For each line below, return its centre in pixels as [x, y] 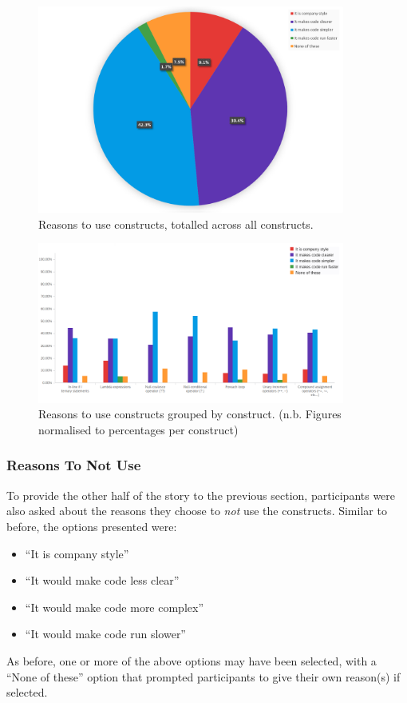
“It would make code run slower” [105, 634]
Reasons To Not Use [74, 465]
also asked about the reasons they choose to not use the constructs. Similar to [197, 511]
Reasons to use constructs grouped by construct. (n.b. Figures [190, 414]
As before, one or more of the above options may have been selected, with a [192, 660]
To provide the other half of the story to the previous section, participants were [201, 495]
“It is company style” [77, 553]
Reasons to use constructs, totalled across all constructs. [176, 224]
